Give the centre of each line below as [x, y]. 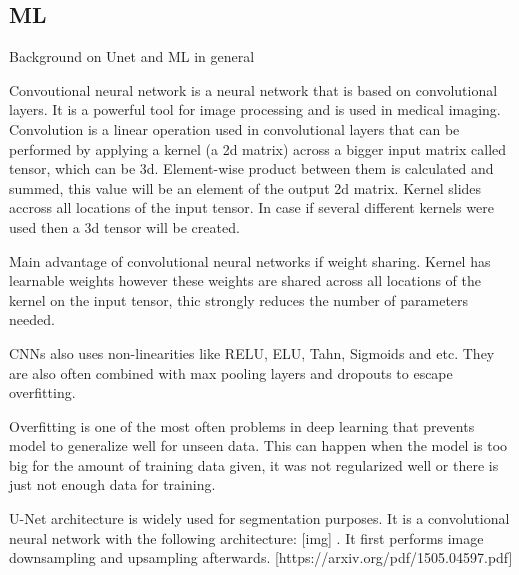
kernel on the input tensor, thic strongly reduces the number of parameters [239, 299]
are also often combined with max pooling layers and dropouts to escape [231, 372]
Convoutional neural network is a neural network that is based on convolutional [253, 89]
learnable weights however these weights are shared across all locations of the [245, 280]
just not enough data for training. [112, 484]
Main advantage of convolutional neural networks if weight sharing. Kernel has [250, 260]
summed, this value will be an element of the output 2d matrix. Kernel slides [245, 187]
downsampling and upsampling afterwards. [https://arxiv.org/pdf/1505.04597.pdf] [261, 557]
